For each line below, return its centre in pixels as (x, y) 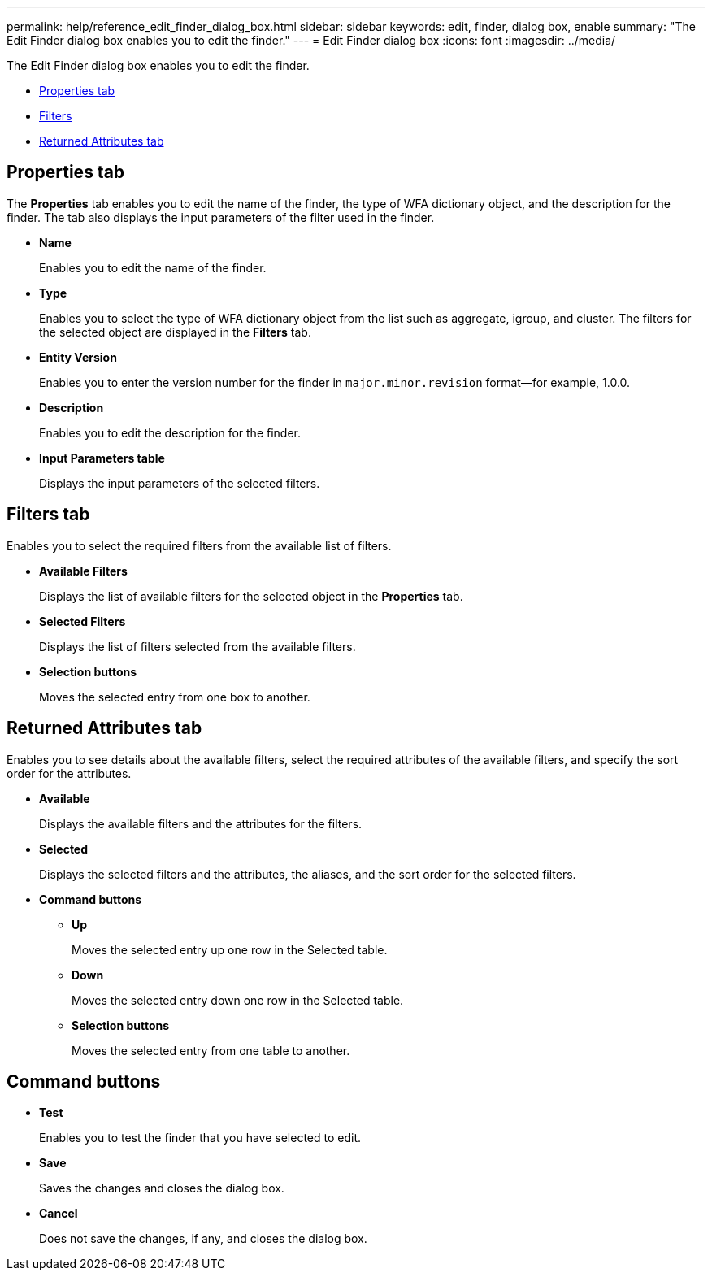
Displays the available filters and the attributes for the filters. (201, 823)
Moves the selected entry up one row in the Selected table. (230, 949)
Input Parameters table (102, 458)
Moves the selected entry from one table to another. (211, 1050)
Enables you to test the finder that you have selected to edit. (200, 1138)
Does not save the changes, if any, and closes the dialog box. (203, 1239)
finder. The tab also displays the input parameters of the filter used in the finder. (221, 217)
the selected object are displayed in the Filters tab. (175, 332)
